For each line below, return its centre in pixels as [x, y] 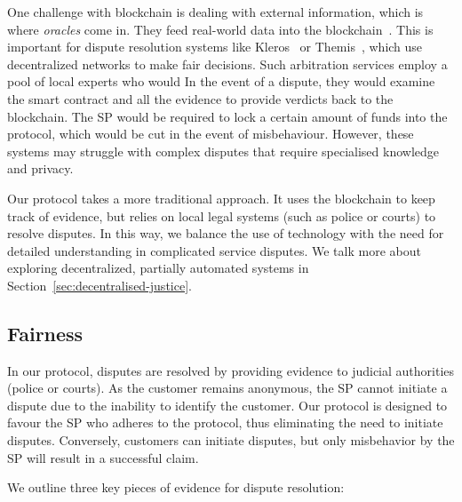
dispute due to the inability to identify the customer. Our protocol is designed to [227, 405]
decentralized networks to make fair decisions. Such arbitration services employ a [227, 64]
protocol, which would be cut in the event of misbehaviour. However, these [211, 134]
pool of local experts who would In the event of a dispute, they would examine [221, 81]
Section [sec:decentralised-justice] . [100, 285]
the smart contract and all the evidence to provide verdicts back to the [200, 98]
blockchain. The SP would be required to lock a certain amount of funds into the [227, 116]
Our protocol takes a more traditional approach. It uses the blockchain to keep [221, 198]
